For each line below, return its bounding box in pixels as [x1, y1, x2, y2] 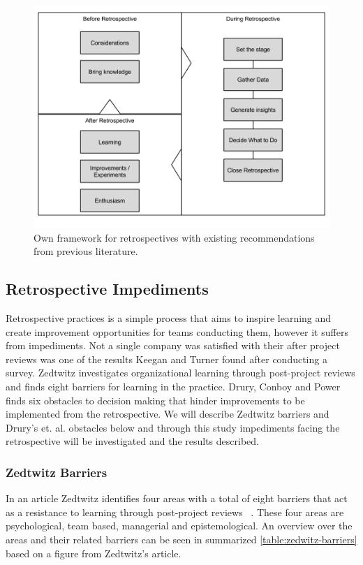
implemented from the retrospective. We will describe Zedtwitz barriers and [6, 406, 329, 421]
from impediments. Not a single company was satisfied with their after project [6, 338, 340, 353]
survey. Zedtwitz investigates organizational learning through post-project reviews [6, 365, 355, 380]
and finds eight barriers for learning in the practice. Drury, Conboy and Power [6, 379, 341, 393]
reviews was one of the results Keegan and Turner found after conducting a [6, 351, 327, 366]
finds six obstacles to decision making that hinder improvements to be [6, 392, 305, 407]
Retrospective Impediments [6, 278, 209, 300]
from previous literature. [34, 244, 138, 258]
